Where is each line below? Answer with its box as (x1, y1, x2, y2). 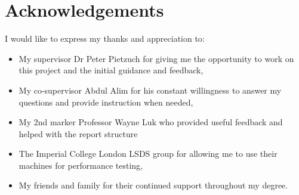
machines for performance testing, (19, 159, 143, 171)
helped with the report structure (19, 127, 138, 140)
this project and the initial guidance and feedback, (19, 64, 204, 76)
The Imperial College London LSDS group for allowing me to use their (19, 147, 278, 160)
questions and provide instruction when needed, (19, 95, 193, 108)
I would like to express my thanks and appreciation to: (5, 32, 205, 45)
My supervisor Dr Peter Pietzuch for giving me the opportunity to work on (19, 52, 294, 64)
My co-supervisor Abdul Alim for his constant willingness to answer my (19, 83, 282, 96)
